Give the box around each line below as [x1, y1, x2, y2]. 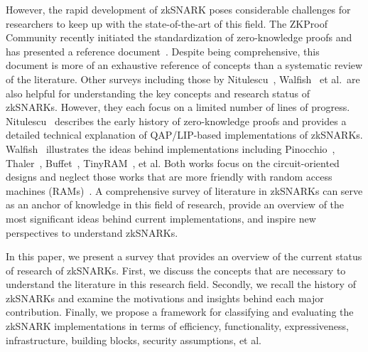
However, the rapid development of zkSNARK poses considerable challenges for [6, 2, 351, 16]
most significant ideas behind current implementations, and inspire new [6, 210, 316, 225]
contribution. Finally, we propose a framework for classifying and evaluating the [6, 304, 354, 319]
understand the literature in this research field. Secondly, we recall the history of [6, 277, 356, 292]
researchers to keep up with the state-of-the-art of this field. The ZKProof [6, 16, 328, 31]
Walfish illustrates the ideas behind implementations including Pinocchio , [6, 141, 335, 156]
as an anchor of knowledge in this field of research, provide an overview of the [6, 197, 345, 212]
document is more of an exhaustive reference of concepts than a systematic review [6, 58, 363, 73]
